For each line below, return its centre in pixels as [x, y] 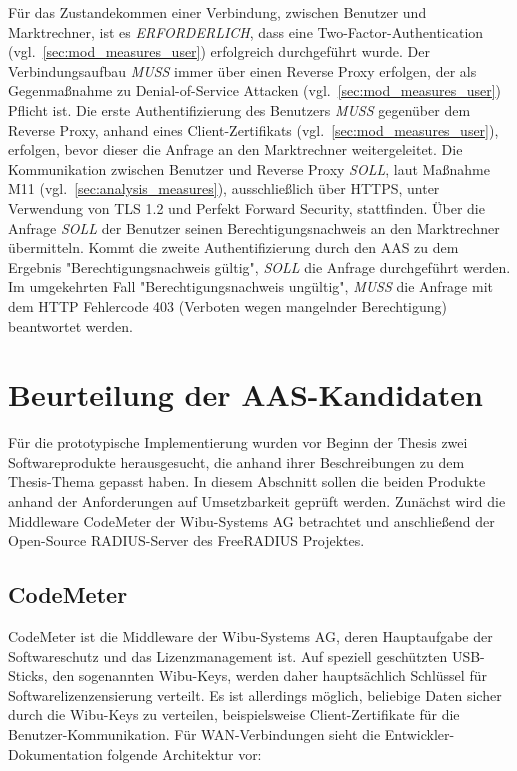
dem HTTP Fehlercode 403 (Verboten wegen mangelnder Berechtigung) [227, 305]
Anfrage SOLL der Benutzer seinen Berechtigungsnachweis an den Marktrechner [254, 227]
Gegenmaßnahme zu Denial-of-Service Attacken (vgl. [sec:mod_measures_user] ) [255, 90]
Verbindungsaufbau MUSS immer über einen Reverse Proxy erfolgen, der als [242, 70]
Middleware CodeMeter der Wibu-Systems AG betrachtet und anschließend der [251, 520]
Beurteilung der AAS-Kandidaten [245, 394]
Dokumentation [55, 753]
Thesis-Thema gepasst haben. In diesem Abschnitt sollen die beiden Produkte [247, 481]
